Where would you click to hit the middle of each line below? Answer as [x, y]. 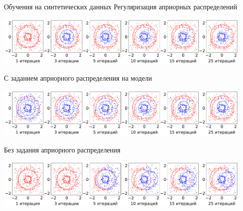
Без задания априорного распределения [62, 149]
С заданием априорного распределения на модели [78, 78]
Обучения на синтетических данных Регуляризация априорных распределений [121, 6]
